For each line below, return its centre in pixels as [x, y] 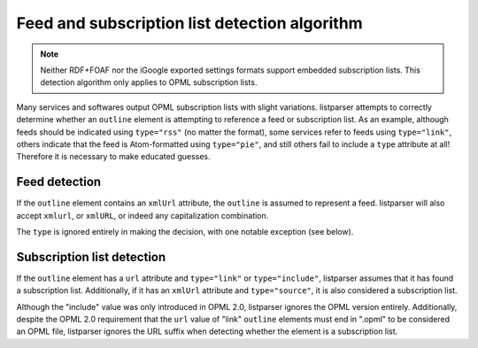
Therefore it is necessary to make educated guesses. [114, 157]
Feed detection [59, 182]
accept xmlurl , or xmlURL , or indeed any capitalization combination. [143, 215]
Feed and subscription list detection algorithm [189, 23]
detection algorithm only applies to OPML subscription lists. [149, 82]
